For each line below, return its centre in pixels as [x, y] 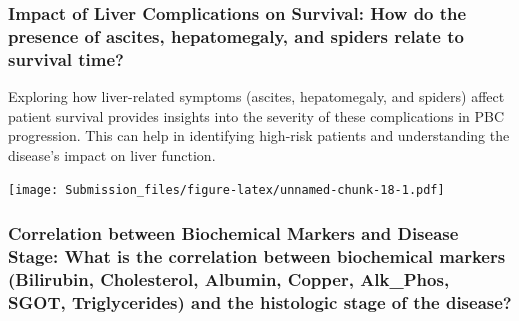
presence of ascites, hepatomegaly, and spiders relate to [236, 35]
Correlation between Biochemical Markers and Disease [233, 233]
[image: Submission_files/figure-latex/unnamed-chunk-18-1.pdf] [226, 190]
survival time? [66, 58]
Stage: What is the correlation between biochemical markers [257, 255]
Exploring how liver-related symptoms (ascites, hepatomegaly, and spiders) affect [256, 96]
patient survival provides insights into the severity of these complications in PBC [256, 115]
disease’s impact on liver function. [112, 154]
